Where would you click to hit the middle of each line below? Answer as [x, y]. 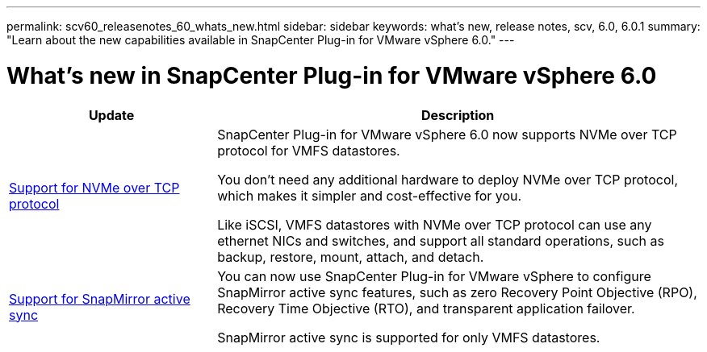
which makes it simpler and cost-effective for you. [370, 195]
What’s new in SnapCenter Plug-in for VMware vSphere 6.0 [332, 75]
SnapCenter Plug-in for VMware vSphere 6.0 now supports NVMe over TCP [447, 134]
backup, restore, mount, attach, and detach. [351, 257]
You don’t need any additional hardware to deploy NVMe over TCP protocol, [448, 179]
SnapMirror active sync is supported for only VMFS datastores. [409, 337]
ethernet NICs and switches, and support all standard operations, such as [441, 240]
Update [111, 115]
